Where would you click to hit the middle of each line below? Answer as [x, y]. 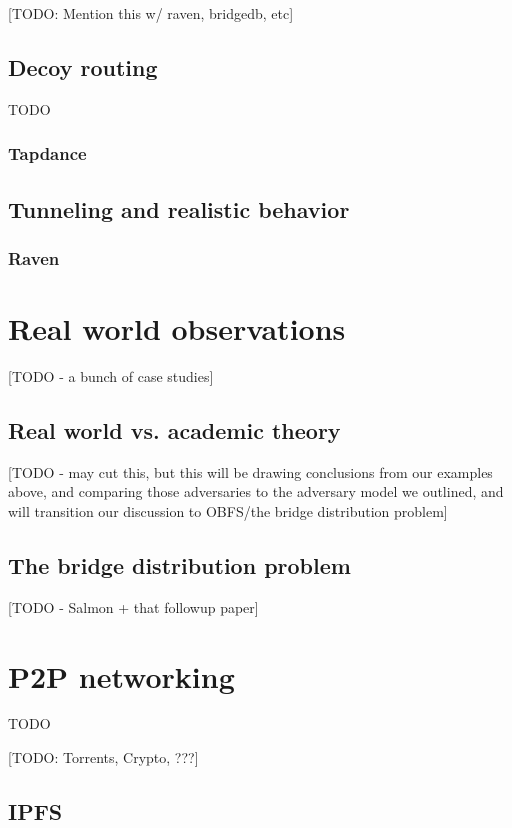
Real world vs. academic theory [174, 429]
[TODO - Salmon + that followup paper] [133, 606]
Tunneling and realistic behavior [179, 208]
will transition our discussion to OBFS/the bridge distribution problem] [228, 510]
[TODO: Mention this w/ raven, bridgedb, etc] [151, 13]
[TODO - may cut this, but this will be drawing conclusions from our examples [250, 471]
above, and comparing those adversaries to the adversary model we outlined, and [256, 491]
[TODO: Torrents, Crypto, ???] [103, 757]
